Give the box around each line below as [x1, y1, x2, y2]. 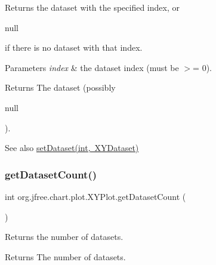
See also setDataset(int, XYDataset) [5, 141, 139, 154]
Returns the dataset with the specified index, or [5, 1, 180, 13]
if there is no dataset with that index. [5, 41, 143, 54]
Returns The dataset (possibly [5, 81, 116, 94]
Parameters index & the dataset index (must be [5, 61, 179, 73]
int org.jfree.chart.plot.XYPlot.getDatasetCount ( [5, 190, 186, 202]
